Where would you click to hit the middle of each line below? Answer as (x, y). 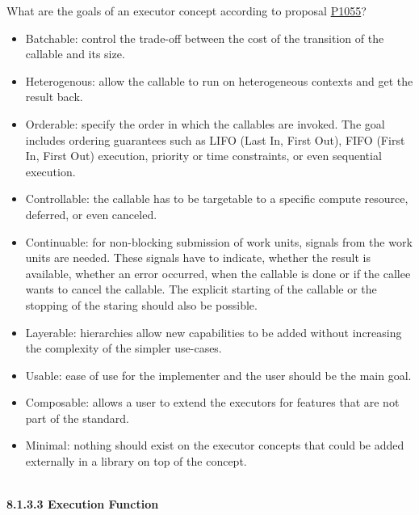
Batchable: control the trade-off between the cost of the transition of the (205, 38)
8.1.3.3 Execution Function (83, 504)
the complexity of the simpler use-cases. (124, 348)
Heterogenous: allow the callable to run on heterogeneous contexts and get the (219, 80)
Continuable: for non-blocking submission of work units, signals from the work (219, 241)
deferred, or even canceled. (91, 214)
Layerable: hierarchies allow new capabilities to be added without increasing (214, 332)
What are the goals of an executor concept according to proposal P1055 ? (186, 11)
